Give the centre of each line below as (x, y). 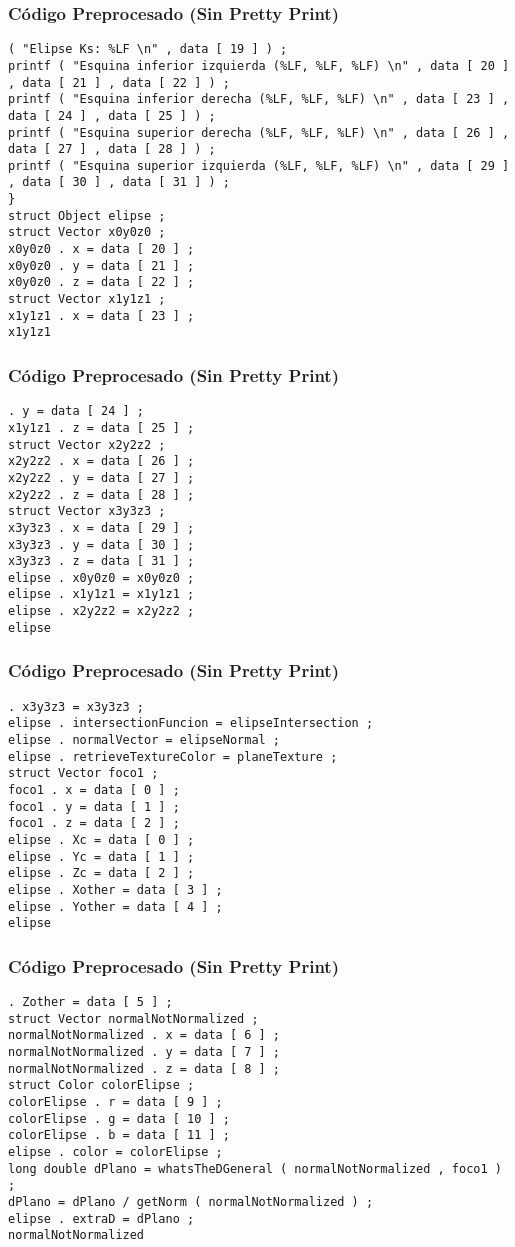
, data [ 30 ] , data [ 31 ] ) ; (119, 182)
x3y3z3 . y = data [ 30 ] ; (101, 544)
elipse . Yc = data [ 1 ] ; (101, 856)
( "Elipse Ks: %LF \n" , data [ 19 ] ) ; (148, 49)
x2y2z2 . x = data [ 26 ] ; (101, 461)
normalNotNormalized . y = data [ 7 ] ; (144, 1052)
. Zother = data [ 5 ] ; (90, 1002)
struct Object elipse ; (87, 215)
